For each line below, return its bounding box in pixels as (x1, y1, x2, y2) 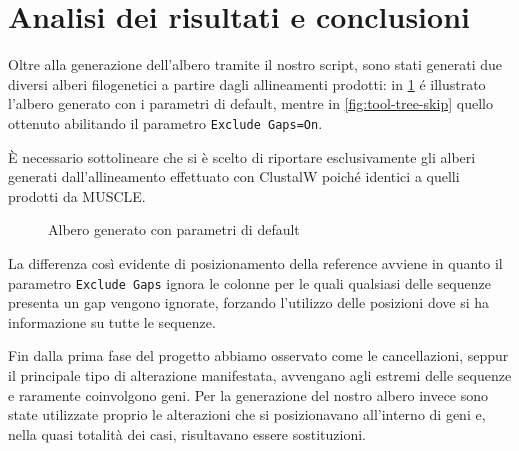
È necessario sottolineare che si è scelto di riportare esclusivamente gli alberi (8, 146, 476, 167)
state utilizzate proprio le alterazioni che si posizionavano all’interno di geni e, (8, 404, 486, 425)
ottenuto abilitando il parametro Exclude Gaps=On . (8, 112, 323, 133)
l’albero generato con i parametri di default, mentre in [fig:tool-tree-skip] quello (8, 93, 493, 114)
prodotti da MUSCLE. (8, 185, 146, 206)
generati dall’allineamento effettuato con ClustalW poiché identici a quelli (8, 166, 460, 187)
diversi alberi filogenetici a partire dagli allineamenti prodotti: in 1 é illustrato (8, 73, 486, 94)
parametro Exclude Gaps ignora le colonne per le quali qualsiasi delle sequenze (8, 272, 491, 293)
